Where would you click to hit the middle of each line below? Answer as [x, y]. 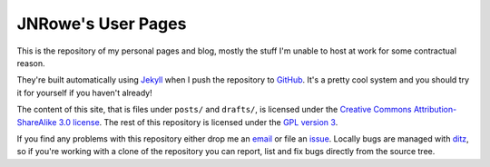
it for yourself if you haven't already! [85, 93]
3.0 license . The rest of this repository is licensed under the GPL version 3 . [198, 122]
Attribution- [435, 110]
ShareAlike [37, 122]
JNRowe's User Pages [102, 24]
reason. [31, 63]
